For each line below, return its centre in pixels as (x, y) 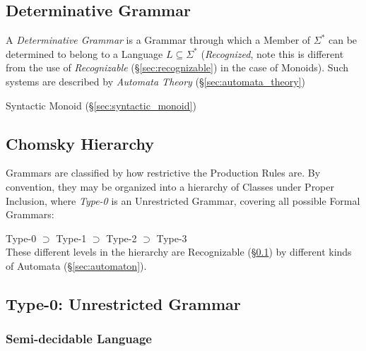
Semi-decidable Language (79, 339)
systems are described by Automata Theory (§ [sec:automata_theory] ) (156, 81)
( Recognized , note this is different (272, 53)
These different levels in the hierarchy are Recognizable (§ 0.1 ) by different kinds (179, 252)
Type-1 (71, 238)
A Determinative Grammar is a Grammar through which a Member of (158, 40)
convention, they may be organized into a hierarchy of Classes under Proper (170, 186)
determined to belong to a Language (84, 53)
